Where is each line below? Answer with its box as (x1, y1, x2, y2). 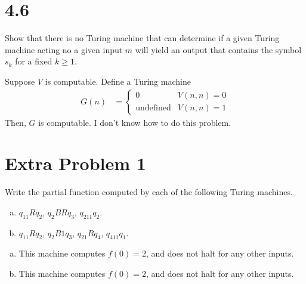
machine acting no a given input (5, 43, 123, 55)
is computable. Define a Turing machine (45, 75, 191, 87)
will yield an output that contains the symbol (135, 43, 302, 55)
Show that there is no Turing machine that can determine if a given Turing (5, 32, 280, 44)
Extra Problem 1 (5, 151, 146, 175)
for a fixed (15, 55, 52, 67)
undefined (135, 104, 171, 113)
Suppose (5, 75, 35, 87)
